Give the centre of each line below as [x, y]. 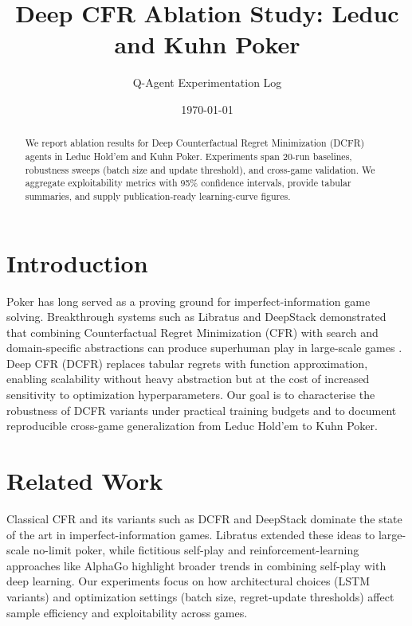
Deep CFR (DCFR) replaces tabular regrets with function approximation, [187, 363]
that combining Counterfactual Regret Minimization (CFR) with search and [192, 332]
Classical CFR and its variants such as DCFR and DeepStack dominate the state [204, 518]
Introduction [77, 262]
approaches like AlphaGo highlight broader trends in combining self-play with [196, 565]
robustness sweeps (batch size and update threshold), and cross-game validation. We [200, 169]
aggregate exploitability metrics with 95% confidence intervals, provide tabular [188, 183]
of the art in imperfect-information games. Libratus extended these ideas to [191, 534]
